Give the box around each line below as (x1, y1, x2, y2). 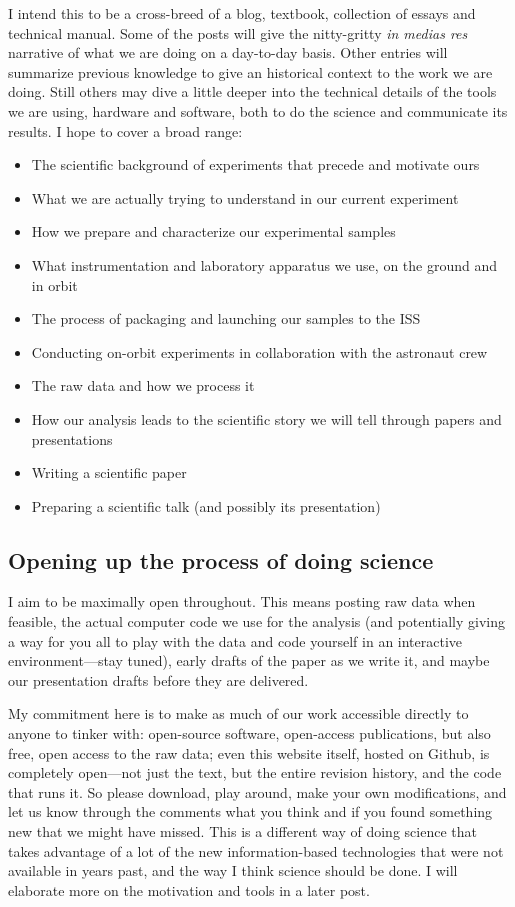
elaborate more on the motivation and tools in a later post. (8, 879, 370, 900)
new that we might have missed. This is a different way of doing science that (8, 821, 477, 842)
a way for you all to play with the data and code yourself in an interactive (8, 630, 463, 651)
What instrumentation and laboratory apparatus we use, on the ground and (31, 254, 498, 275)
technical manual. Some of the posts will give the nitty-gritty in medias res (8, 22, 468, 43)
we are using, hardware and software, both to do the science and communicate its (8, 100, 508, 121)
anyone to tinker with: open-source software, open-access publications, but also (8, 723, 491, 744)
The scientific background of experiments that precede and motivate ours (31, 154, 480, 175)
